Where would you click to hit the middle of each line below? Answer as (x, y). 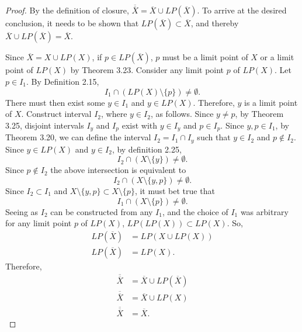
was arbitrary (264, 211)
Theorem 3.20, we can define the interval (78, 137)
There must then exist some (55, 102)
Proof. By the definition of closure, (67, 10)
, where (114, 114)
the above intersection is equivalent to (118, 170)
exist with (140, 125)
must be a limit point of (205, 57)
